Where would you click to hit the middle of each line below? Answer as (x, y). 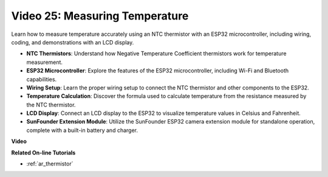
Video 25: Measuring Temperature (100, 16)
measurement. (45, 62)
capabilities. (42, 79)
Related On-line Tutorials (43, 153)
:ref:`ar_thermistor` (50, 164)
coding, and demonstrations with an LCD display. (73, 42)
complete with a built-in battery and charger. (82, 130)
